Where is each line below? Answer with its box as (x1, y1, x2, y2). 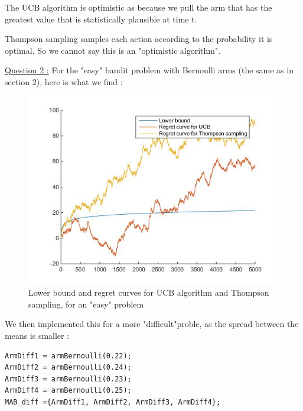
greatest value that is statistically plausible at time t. (5, 12, 197, 25)
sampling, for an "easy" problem (28, 297, 144, 310)
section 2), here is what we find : (5, 75, 123, 88)
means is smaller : (5, 329, 70, 341)
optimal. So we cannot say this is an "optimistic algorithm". (5, 44, 221, 56)
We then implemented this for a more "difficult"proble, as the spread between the (5, 318, 299, 330)
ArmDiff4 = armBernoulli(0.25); (5, 386, 132, 395)
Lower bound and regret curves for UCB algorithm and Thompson (28, 286, 269, 299)
